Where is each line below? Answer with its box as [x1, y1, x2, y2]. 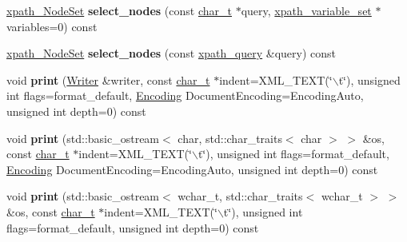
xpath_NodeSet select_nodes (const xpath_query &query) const [6, 45, 337, 61]
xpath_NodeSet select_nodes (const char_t [6, 2, 232, 18]
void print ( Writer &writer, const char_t [6, 71, 210, 88]
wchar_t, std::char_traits [178, 188, 303, 204]
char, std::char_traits [178, 129, 282, 146]
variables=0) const [6, 18, 98, 34]
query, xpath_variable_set [241, 2, 372, 18]
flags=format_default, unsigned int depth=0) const [6, 219, 259, 236]
